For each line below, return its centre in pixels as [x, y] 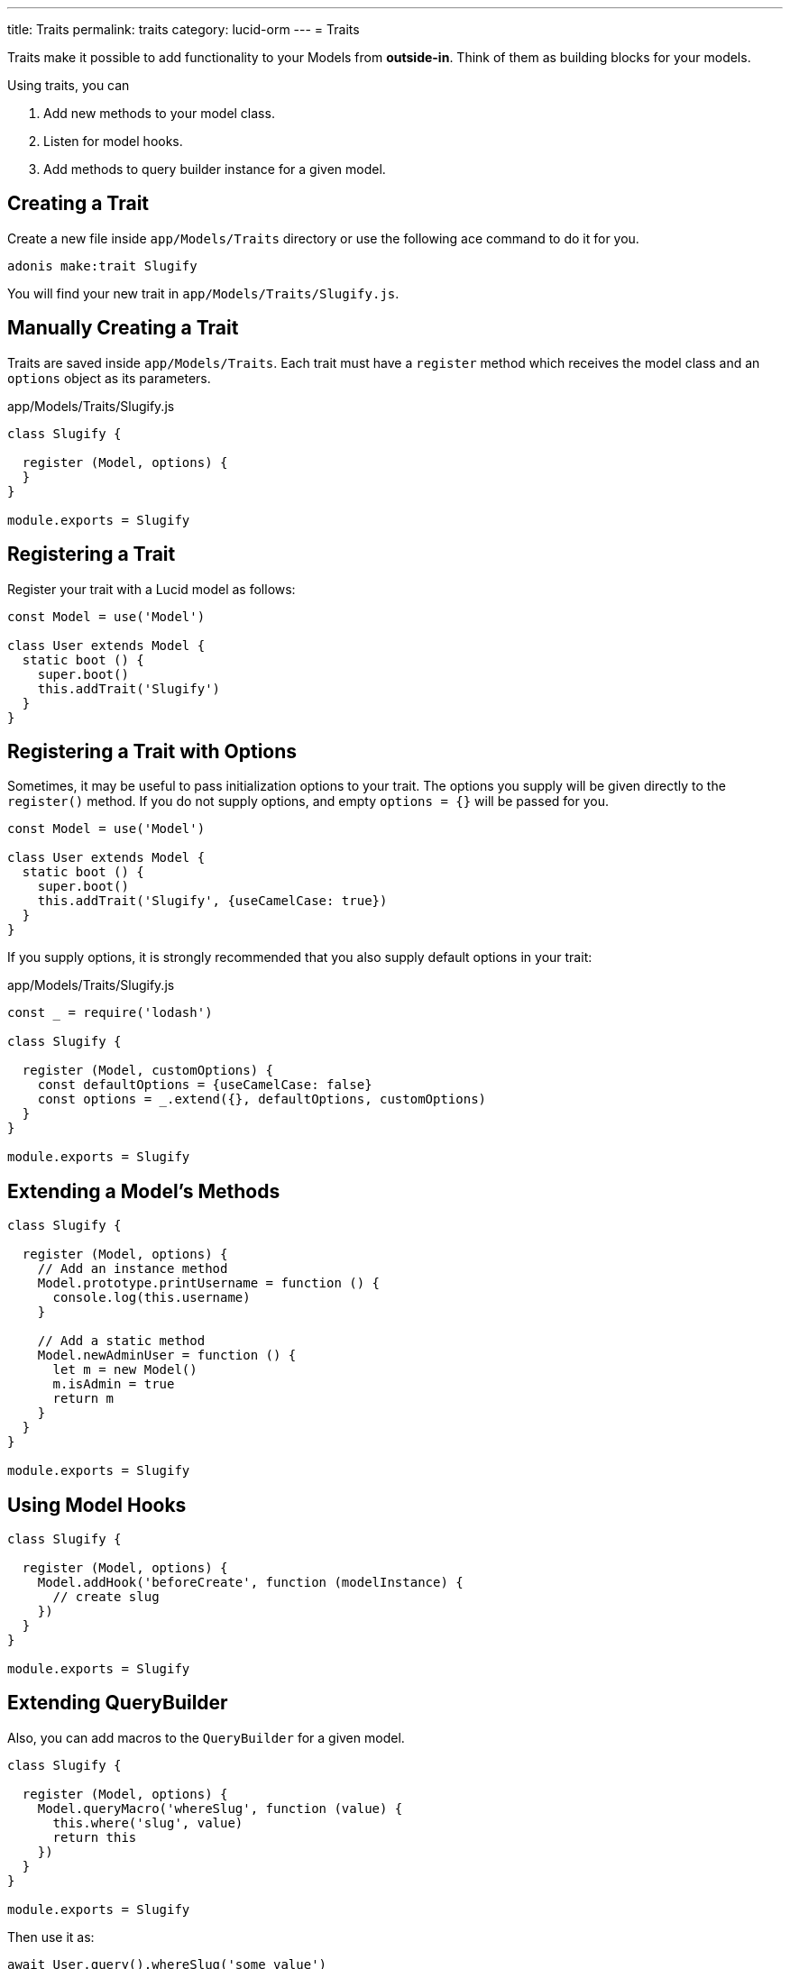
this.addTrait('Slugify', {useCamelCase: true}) [212, 901]
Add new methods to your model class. [159, 113]
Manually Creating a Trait [123, 328]
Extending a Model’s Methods [144, 1191]
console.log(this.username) [152, 1298]
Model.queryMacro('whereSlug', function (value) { [220, 1808]
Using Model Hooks [97, 1505]
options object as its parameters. [109, 378]
